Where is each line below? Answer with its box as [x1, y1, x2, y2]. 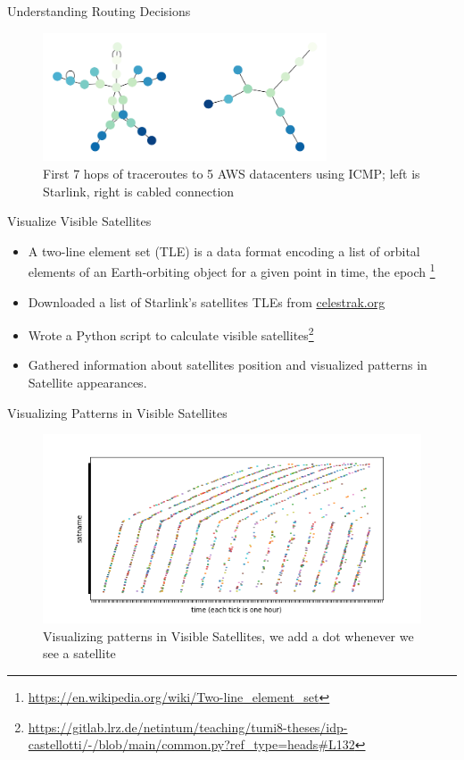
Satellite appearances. [28, 373, 147, 392]
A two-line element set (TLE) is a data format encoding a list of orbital [28, 241, 420, 260]
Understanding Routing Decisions [7, 2, 191, 20]
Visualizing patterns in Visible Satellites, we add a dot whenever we [43, 626, 414, 645]
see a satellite [43, 644, 116, 663]
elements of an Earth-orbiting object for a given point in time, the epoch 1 [28, 260, 435, 280]
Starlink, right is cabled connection [43, 181, 235, 200]
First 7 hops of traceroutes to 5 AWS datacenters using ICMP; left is [43, 163, 420, 182]
